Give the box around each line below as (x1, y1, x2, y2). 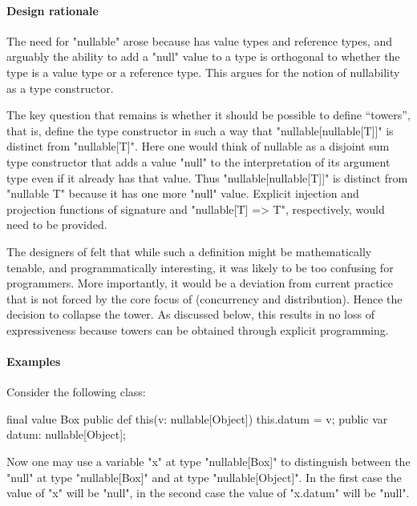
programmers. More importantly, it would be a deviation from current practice (6, 275, 393, 291)
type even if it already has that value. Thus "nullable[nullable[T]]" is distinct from (6, 169, 408, 186)
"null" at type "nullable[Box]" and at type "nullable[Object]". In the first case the (6, 468, 402, 485)
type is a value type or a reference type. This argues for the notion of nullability (6, 63, 400, 80)
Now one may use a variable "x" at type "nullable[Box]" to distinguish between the (6, 453, 411, 470)
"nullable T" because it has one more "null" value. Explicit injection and (6, 185, 359, 202)
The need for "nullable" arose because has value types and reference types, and (6, 32, 393, 49)
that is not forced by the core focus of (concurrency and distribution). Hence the (6, 290, 403, 307)
